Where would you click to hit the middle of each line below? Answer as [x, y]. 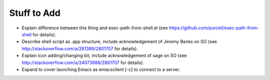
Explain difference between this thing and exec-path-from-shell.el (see [95, 28]
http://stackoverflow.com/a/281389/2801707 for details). [80, 48]
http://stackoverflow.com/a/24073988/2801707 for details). [83, 63]
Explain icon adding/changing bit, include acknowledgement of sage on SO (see [104, 56]
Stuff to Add [35, 13]
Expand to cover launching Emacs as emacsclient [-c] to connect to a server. [101, 69]
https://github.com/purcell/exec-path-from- [214, 28]
